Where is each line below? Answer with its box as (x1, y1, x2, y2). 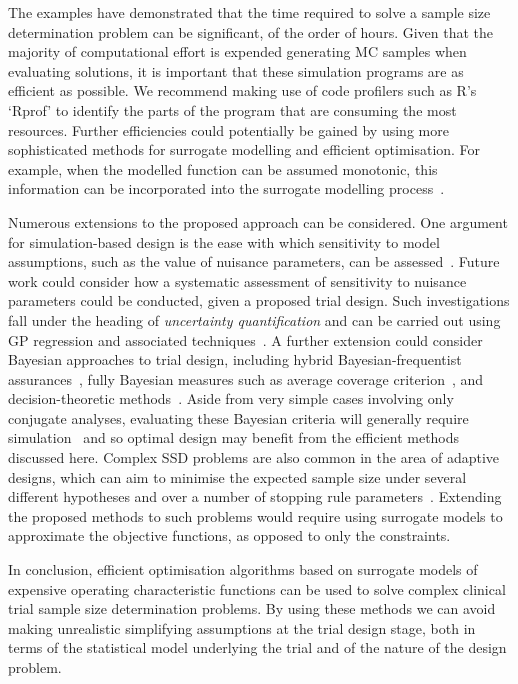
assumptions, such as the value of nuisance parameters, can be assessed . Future (8, 251, 500, 272)
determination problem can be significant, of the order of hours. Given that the (8, 21, 494, 42)
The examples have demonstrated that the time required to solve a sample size (8, 2, 491, 22)
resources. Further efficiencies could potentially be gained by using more (8, 119, 449, 140)
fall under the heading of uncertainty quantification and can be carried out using (8, 309, 501, 330)
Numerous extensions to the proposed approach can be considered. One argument (8, 211, 508, 232)
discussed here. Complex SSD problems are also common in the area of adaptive (8, 447, 500, 468)
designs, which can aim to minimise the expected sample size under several (8, 466, 467, 487)
